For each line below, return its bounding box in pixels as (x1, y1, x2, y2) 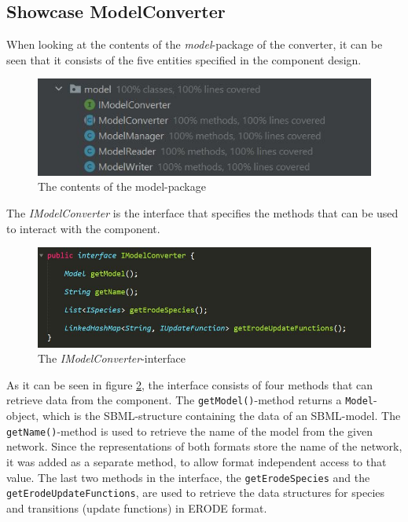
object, (6, 407, 39, 424)
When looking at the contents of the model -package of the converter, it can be (6, 36, 383, 53)
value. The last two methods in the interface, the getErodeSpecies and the (6, 469, 370, 485)
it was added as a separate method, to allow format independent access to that (6, 453, 387, 469)
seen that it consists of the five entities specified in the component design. (6, 51, 362, 68)
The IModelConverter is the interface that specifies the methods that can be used (6, 205, 399, 221)
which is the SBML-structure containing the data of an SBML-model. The (42, 407, 401, 424)
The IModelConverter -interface (38, 350, 186, 367)
